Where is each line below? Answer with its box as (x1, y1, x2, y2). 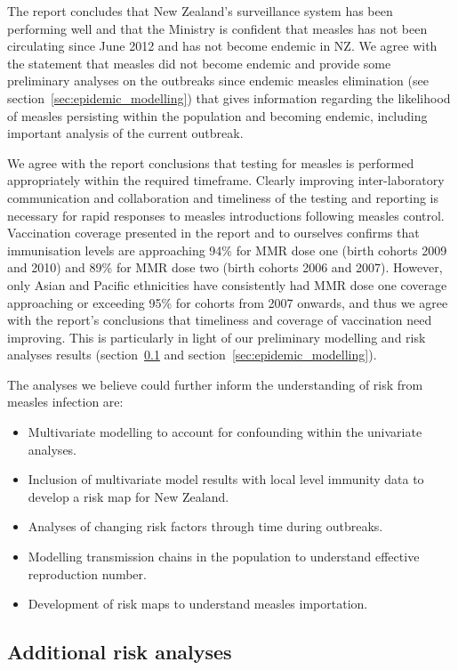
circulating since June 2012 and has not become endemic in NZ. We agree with (7, 36, 438, 55)
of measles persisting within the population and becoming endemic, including (7, 106, 428, 125)
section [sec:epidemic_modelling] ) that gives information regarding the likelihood (7, 88, 451, 107)
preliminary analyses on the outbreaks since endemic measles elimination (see (7, 71, 429, 90)
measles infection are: (7, 392, 124, 411)
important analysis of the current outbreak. (7, 124, 244, 142)
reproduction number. (28, 564, 147, 583)
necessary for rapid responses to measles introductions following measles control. (7, 206, 445, 224)
